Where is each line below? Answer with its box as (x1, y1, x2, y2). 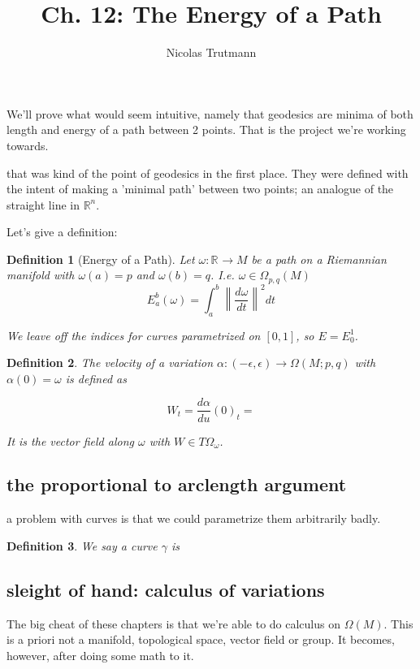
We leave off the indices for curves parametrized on (6, 326, 261, 343)
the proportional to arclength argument (6, 472, 347, 497)
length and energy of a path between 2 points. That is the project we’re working (6, 121, 406, 138)
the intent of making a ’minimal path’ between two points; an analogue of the (6, 180, 394, 197)
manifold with (6, 266, 75, 283)
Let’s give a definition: (6, 223, 118, 240)
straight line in (6, 196, 80, 213)
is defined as (65, 369, 127, 386)
